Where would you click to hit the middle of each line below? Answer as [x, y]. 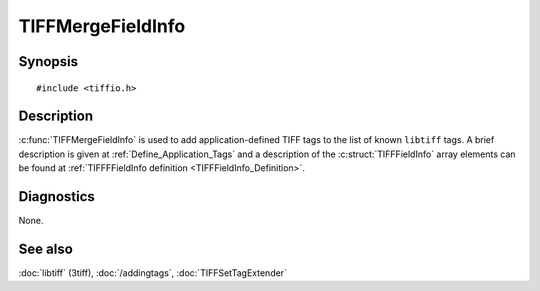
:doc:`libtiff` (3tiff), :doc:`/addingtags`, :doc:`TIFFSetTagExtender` [152, 273]
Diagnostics [56, 196]
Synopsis [48, 61]
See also [46, 248]
